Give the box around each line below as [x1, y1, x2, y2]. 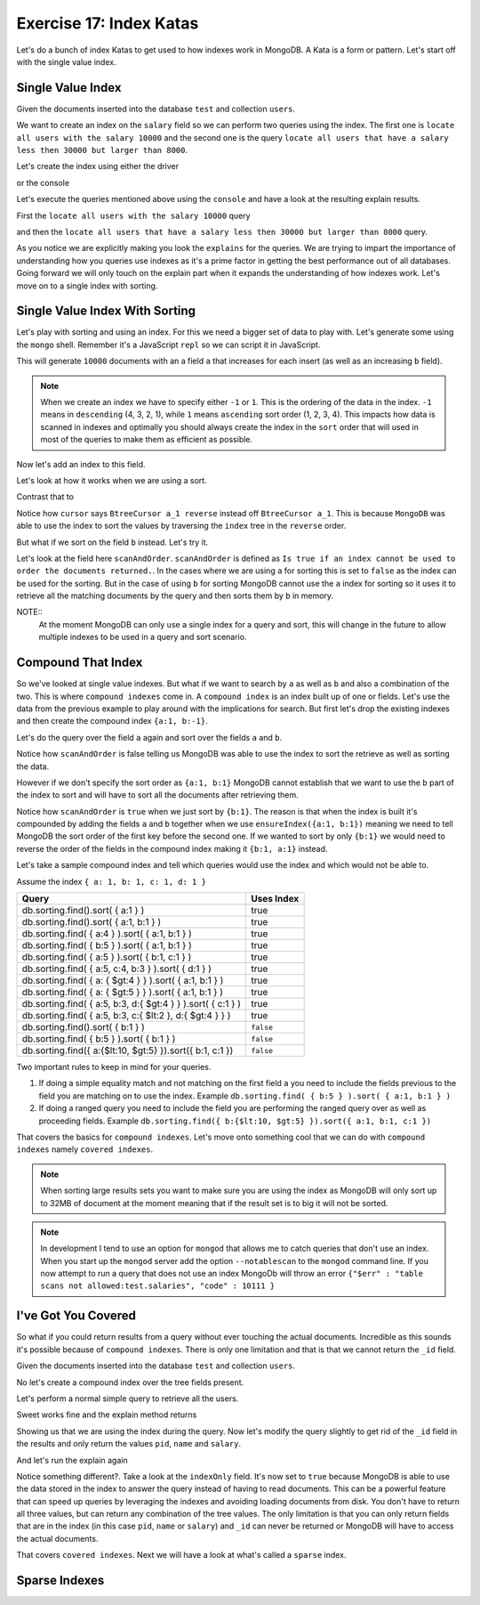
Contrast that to [16, 491, 75, 502]
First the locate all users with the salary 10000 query [16, 210, 251, 221]
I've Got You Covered [16, 1309, 137, 1324]
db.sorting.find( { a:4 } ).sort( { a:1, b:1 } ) [21, 928, 193, 940]
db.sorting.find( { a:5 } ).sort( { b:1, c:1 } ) [21, 951, 192, 963]
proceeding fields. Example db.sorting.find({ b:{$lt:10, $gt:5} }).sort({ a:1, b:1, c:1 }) [38, 1115, 431, 1126]
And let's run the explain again [16, 1455, 128, 1465]
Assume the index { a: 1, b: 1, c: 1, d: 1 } [16, 876, 206, 887]
